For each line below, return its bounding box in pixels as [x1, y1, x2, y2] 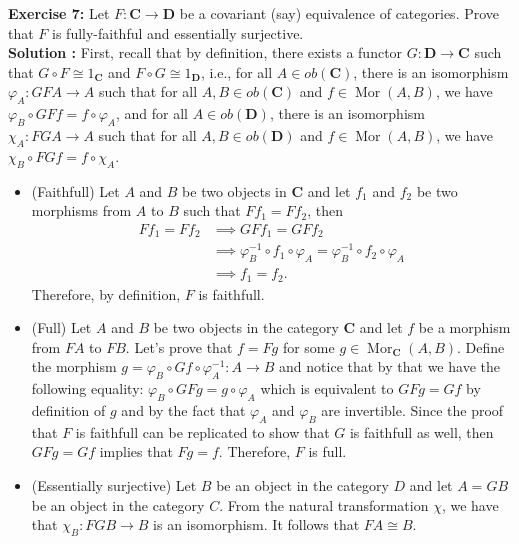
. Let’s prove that [125, 336, 233, 357]
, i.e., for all [200, 61, 273, 82]
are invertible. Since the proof [321, 400, 504, 420]
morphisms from [31, 200, 132, 221]
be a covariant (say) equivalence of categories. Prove [179, 3, 500, 23]
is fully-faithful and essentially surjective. [52, 22, 304, 43]
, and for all [115, 103, 188, 124]
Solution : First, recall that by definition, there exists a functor [8, 42, 403, 63]
